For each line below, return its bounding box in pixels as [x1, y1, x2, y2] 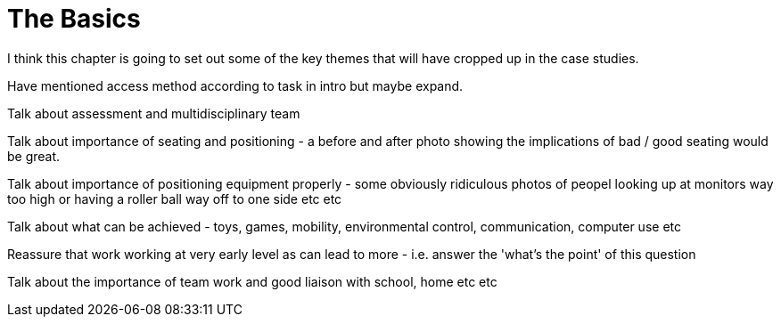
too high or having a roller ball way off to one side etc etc [7, 190, 342, 207]
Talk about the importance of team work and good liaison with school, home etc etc [7, 273, 497, 289]
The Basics [7, 4, 141, 34]
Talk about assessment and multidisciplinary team [7, 105, 300, 121]
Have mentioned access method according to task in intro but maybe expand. [7, 77, 464, 93]
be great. [7, 148, 61, 164]
